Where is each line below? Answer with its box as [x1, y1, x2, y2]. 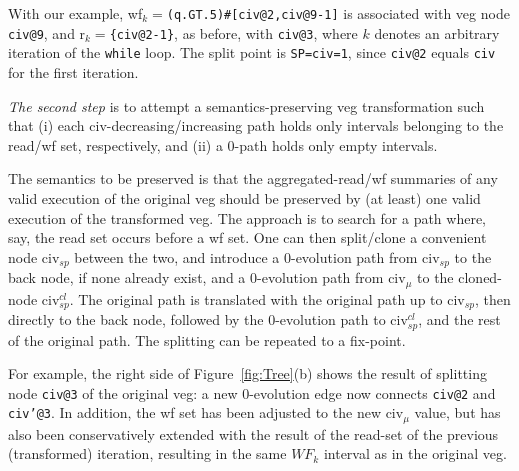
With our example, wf [8, 3, 143, 23]
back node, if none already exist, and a [8, 267, 246, 288]
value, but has [414, 402, 501, 423]
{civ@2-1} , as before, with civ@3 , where [109, 22, 358, 43]
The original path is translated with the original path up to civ [78, 288, 465, 309]
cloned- [458, 267, 502, 288]
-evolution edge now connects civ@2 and [249, 382, 496, 403]
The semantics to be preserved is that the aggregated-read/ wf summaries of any [8, 168, 498, 189]
